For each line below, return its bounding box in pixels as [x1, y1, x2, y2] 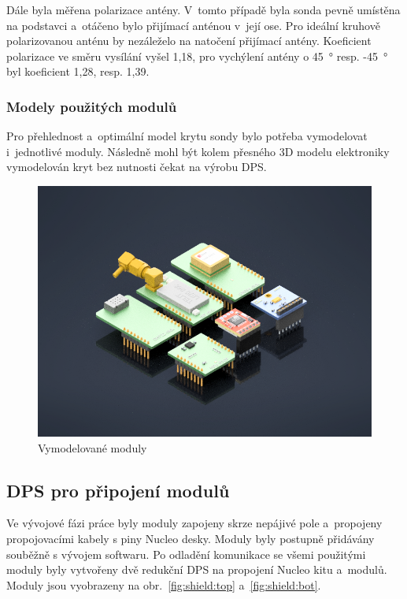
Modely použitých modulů [6, 96, 177, 116]
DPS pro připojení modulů [6, 478, 230, 502]
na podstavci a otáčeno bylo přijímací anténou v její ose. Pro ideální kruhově [6, 17, 380, 33]
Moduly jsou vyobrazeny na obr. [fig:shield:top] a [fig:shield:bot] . [6, 576, 321, 593]
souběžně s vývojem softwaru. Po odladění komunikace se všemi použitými [6, 545, 366, 562]
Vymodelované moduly [38, 439, 147, 456]
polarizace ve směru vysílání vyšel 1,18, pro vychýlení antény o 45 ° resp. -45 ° [6, 47, 388, 64]
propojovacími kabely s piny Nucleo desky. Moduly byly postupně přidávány [6, 530, 375, 546]
